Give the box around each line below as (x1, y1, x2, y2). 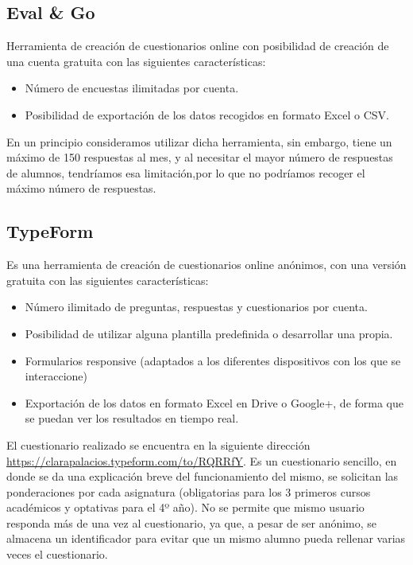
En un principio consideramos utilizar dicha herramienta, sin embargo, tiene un (6, 133, 392, 150)
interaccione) (25, 368, 88, 384)
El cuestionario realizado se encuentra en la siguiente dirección (6, 436, 311, 453)
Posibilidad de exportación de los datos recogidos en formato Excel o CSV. (25, 106, 389, 123)
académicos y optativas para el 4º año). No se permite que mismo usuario (6, 499, 365, 516)
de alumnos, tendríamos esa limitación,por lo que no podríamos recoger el (6, 164, 365, 181)
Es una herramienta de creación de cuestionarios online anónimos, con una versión (6, 256, 407, 273)
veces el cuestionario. (6, 546, 108, 563)
